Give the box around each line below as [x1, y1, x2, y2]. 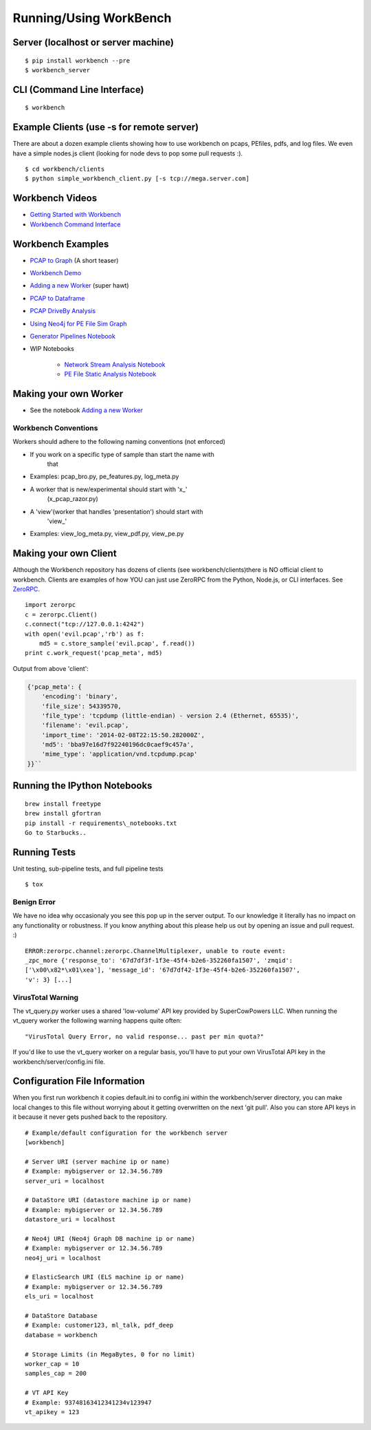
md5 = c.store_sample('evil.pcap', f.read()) [38, 639, 196, 647]
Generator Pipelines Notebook [30, 332, 116, 340]
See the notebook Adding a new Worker [30, 406, 144, 414]
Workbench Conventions [12, 423, 98, 433]
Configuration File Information [12, 1076, 146, 1087]
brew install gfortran [25, 809, 102, 818]
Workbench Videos [12, 193, 98, 204]
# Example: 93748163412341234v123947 [25, 1398, 153, 1407]
